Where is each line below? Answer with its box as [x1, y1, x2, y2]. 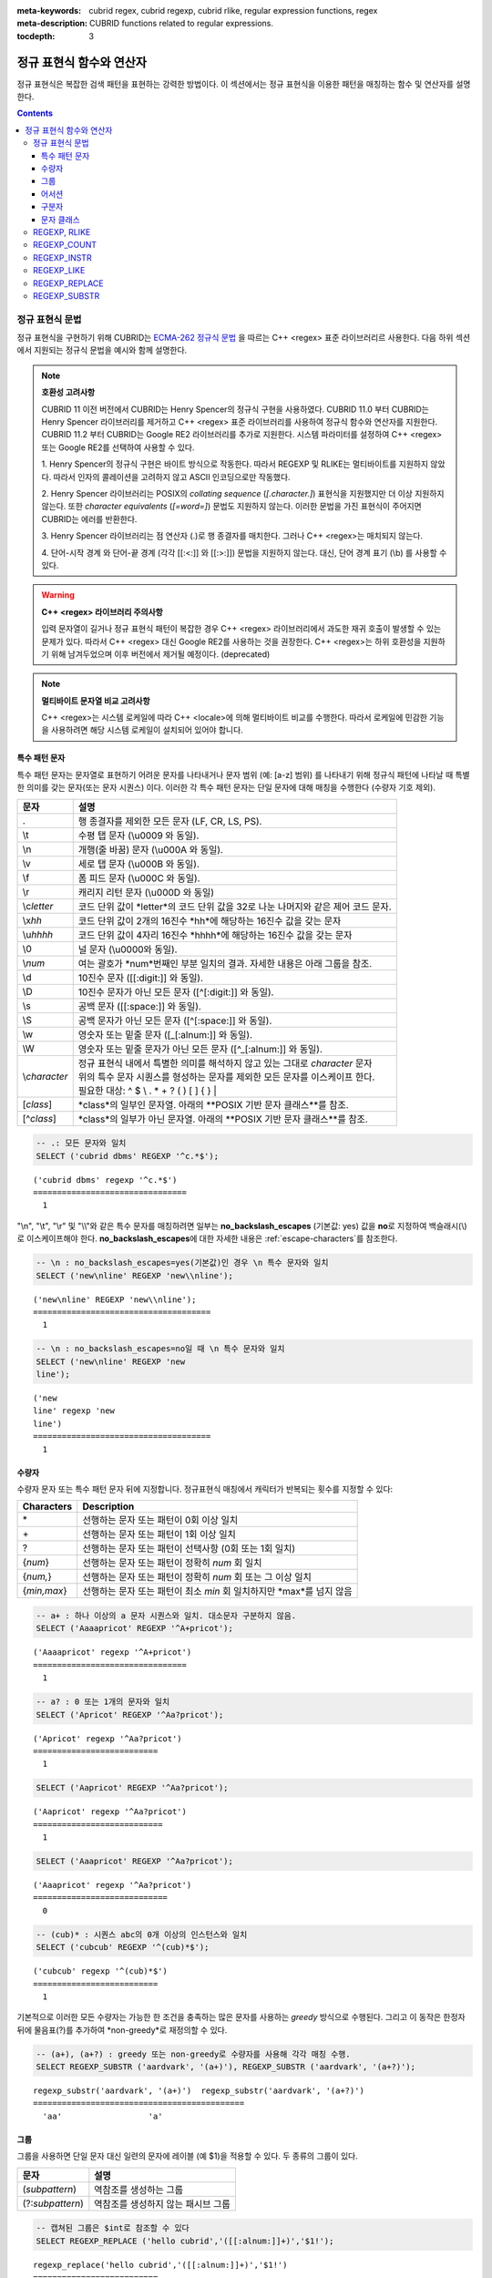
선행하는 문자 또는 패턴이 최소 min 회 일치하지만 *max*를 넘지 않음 [82, 1585, 353, 1598]
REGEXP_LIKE [33, 265, 86, 276]
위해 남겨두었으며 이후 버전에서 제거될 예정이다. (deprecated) [50, 648, 271, 660]
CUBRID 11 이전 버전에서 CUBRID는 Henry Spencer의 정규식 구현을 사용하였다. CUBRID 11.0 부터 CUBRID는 [41, 404, 430, 415]
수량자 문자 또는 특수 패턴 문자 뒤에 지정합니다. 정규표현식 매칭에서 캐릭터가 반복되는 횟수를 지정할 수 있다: [16, 1483, 394, 1494]
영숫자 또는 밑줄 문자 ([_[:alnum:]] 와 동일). [77, 1028, 253, 1041]
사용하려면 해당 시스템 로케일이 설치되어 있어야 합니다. [50, 724, 243, 735]
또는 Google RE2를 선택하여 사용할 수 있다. [41, 442, 195, 453]
